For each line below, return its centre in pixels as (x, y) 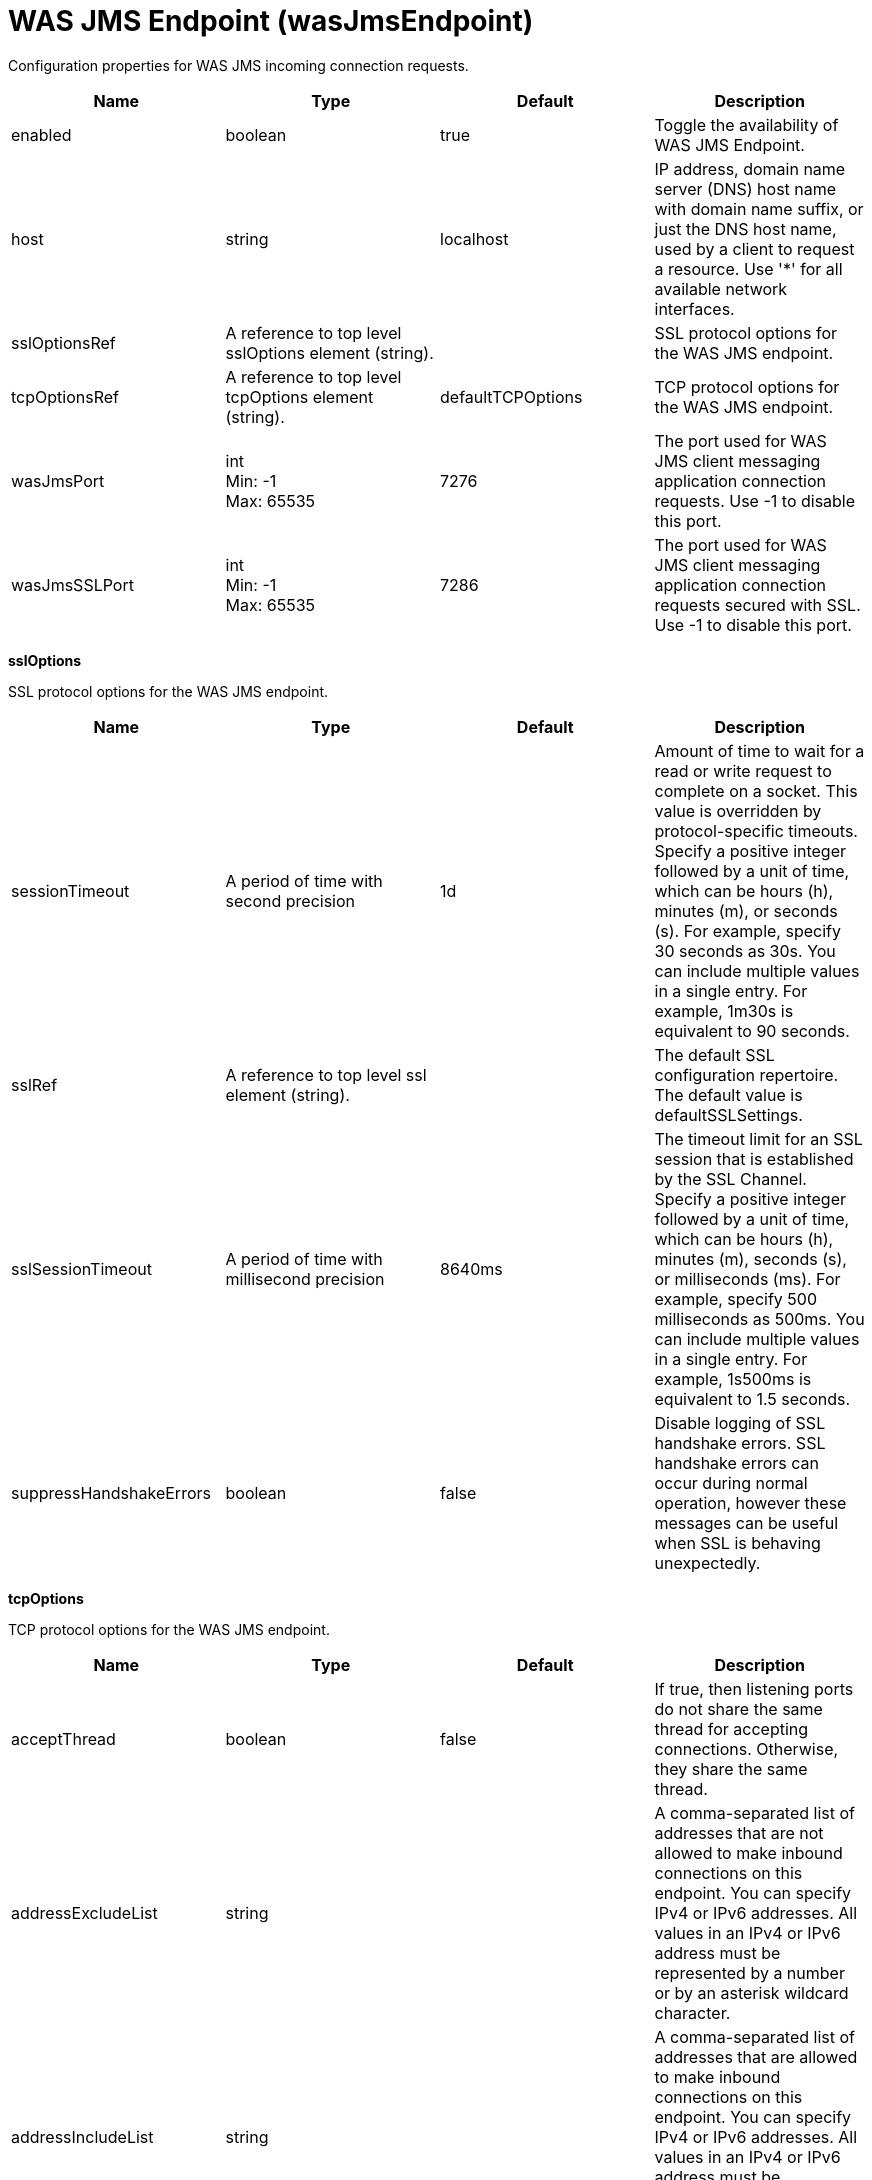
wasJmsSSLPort (72, 584)
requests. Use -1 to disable (755, 500)
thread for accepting (731, 1728)
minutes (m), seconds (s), (750, 1258)
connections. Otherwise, (746, 1748)
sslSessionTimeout (81, 1268)
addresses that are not (739, 1832)
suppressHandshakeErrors (111, 1492)
